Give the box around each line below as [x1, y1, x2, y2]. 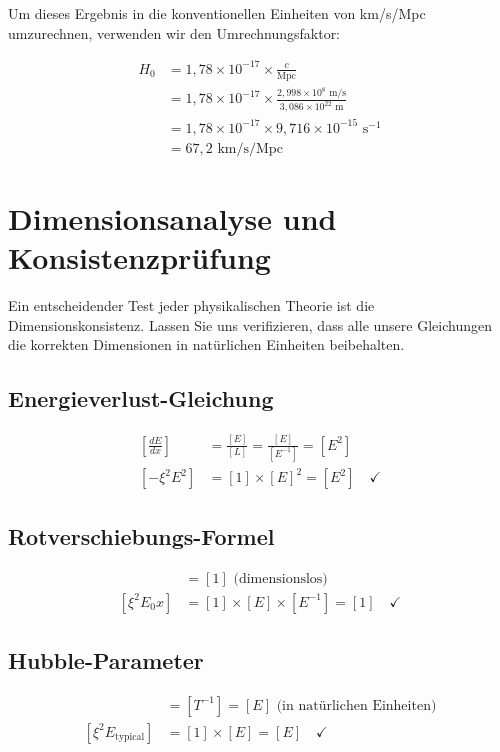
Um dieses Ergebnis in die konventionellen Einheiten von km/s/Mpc [8, 3, 426, 23]
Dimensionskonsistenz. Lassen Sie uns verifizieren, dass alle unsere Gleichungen [8, 314, 492, 335]
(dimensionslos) [233, 571, 328, 586]
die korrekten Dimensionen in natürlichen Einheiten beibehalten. [8, 334, 405, 355]
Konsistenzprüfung [8, 237, 271, 278]
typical [115, 732, 145, 743]
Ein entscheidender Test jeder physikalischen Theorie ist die [8, 295, 375, 316]
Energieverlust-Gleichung [8, 383, 274, 414]
